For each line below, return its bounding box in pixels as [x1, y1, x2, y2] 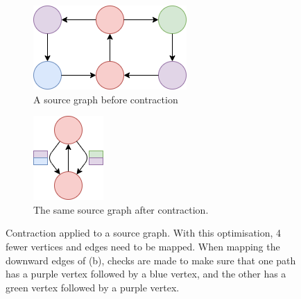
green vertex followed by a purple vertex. [6, 280, 180, 294]
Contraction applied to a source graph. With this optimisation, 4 [6, 225, 282, 240]
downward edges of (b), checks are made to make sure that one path [6, 253, 296, 267]
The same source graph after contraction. [33, 202, 209, 216]
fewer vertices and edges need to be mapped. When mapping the [6, 239, 280, 253]
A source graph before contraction [33, 92, 178, 106]
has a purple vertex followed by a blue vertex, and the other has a [6, 266, 286, 281]
